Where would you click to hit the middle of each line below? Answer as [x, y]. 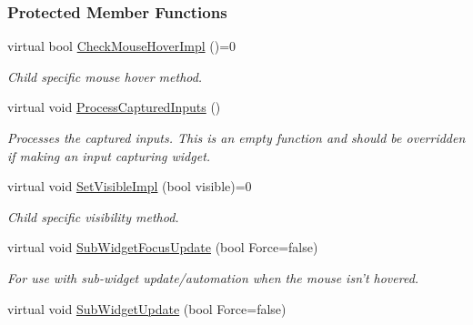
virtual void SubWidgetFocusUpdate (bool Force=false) [163, 247]
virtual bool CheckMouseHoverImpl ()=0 [122, 46]
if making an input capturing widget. [109, 155]
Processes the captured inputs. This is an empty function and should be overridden [236, 137]
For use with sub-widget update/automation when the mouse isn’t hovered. [213, 277]
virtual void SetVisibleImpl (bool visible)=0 [130, 186]
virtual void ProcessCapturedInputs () [114, 107]
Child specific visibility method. [93, 216]
